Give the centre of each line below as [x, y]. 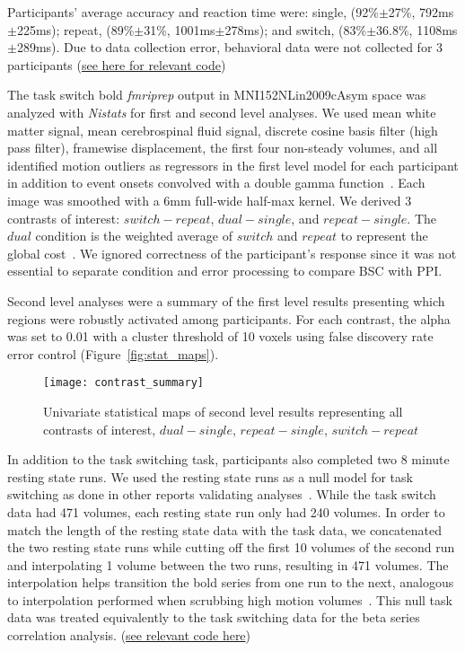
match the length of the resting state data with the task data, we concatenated [225, 529]
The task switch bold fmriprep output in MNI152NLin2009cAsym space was [217, 95]
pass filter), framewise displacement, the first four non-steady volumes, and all [223, 148]
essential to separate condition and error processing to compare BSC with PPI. [225, 271]
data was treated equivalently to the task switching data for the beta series [214, 617]
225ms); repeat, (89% [75, 29]
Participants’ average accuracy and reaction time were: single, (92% [193, 12]
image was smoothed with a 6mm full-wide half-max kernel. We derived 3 [210, 200]
